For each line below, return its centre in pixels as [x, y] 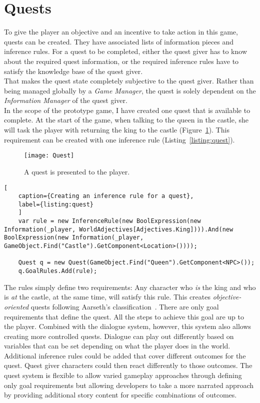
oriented [16, 306]
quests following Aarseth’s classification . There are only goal [125, 306]
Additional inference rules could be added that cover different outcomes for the [125, 355]
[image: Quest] [49, 156]
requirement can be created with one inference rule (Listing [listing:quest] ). [119, 139]
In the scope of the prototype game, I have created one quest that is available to [127, 110]
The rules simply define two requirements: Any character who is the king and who [130, 287]
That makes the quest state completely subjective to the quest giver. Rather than [129, 81]
